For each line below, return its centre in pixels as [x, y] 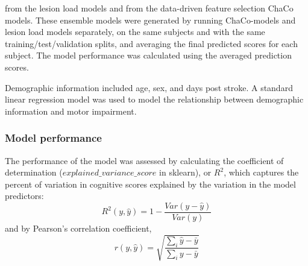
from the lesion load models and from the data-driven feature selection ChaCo [149, 8]
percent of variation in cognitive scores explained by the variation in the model [150, 184]
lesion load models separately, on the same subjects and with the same [135, 32]
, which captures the [261, 172]
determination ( [34, 172]
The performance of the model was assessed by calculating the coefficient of [144, 160]
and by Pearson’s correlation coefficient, [78, 228]
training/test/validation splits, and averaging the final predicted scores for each [151, 43]
